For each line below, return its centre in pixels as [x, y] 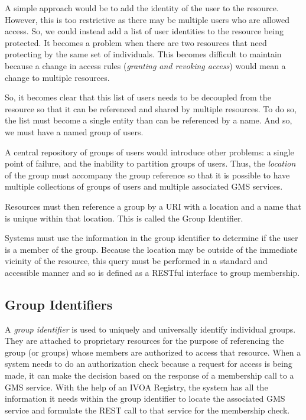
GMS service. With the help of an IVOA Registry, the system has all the [136, 387]
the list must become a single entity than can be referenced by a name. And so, [149, 120]
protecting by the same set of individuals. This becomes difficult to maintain [143, 54]
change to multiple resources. [57, 77]
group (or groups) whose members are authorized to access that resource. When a [153, 352]
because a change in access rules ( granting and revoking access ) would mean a [145, 65]
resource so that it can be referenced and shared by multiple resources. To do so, [151, 108]
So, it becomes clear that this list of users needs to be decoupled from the [138, 97]
